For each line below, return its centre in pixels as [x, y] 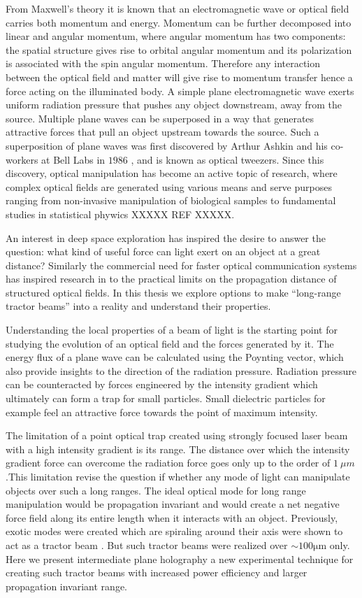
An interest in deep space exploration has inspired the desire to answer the [166, 237]
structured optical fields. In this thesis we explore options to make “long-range [173, 292]
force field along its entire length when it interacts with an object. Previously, [172, 517]
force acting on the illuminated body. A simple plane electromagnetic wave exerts [180, 91]
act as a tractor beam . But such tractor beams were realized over [147, 544]
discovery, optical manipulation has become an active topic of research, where [172, 173]
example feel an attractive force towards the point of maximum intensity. [162, 412]
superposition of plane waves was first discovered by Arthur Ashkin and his [167, 145]
